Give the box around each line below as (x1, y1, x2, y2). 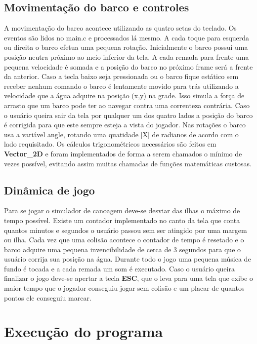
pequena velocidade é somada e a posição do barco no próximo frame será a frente (4, 61, 253, 72)
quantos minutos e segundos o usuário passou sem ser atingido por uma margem (4, 225, 247, 235)
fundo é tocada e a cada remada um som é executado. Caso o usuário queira (4, 263, 235, 273)
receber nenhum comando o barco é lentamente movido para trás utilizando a (4, 80, 239, 91)
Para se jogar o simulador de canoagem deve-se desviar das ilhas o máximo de (4, 205, 240, 216)
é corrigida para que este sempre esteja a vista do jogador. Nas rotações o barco (4, 119, 246, 130)
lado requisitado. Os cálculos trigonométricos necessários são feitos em (4, 139, 216, 149)
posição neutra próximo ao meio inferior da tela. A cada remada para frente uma (4, 51, 249, 62)
